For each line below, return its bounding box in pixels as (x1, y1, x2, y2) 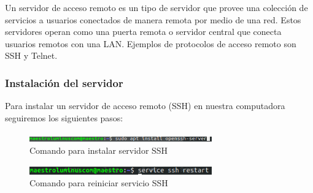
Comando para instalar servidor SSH (29, 143, 168, 156)
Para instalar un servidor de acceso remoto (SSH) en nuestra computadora (5, 99, 285, 112)
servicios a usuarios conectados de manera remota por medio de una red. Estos (5, 13, 301, 26)
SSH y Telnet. (5, 49, 58, 62)
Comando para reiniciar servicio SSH (29, 176, 168, 189)
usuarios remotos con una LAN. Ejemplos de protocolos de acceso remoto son (5, 37, 296, 50)
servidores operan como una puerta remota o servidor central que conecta (5, 25, 282, 38)
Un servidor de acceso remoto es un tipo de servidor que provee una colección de (5, 1, 308, 13)
